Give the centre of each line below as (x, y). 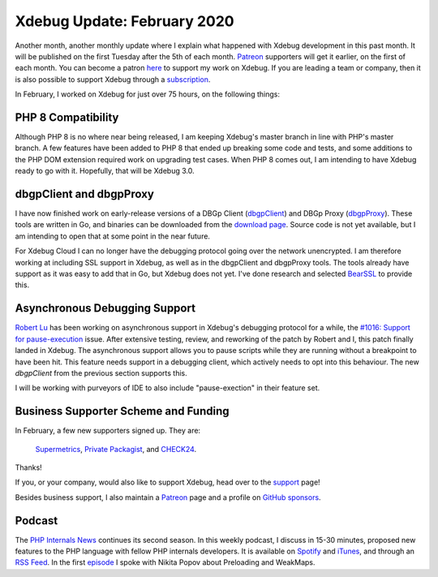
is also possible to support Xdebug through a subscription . (113, 79)
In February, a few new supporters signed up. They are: (108, 431)
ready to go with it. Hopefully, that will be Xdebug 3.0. (105, 171)
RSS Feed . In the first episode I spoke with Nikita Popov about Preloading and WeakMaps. (165, 562)
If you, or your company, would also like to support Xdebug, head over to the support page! (167, 482)
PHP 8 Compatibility (67, 117)
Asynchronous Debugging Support (105, 308)
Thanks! (28, 467)
